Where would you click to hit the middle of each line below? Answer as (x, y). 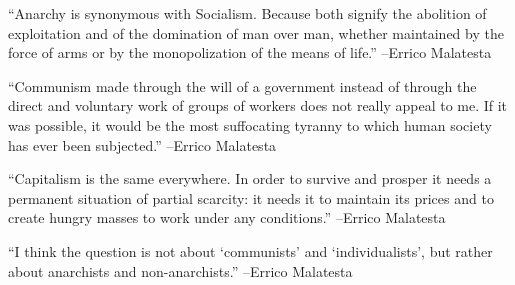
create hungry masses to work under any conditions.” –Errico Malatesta (227, 217)
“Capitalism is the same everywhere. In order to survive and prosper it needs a (250, 178)
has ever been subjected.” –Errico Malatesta (142, 144)
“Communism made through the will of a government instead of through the (242, 85)
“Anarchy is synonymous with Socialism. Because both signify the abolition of (247, 13)
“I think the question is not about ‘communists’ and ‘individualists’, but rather (250, 250)
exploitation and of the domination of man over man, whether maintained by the (256, 32)
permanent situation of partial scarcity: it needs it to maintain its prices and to (251, 197)
